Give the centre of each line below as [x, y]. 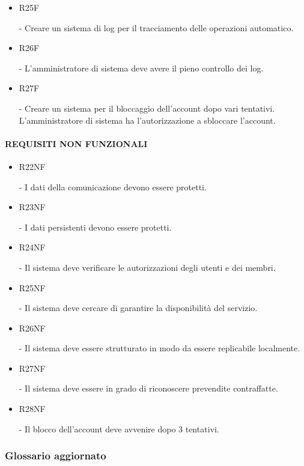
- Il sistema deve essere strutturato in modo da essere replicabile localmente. [160, 348]
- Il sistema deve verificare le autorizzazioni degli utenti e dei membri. [147, 267]
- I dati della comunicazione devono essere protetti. [113, 186]
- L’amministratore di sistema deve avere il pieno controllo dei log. [141, 68]
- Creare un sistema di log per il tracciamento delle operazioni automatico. [156, 27]
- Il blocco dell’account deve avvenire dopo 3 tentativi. [119, 428]
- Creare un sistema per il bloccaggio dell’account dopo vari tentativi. [147, 108]
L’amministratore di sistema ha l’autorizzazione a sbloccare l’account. [147, 120]
